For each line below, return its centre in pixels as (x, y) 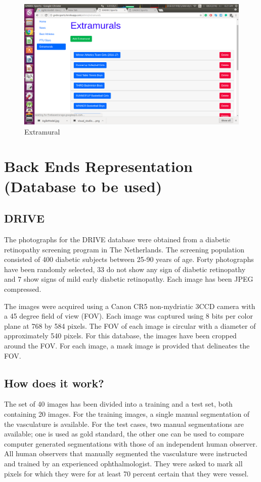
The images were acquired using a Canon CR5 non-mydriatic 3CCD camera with (130, 306)
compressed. (23, 289)
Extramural (42, 131)
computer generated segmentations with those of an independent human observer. (131, 443)
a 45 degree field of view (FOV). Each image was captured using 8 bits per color (128, 316)
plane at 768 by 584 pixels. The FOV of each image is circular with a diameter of (130, 325)
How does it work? (54, 383)
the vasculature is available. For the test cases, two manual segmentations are (124, 424)
